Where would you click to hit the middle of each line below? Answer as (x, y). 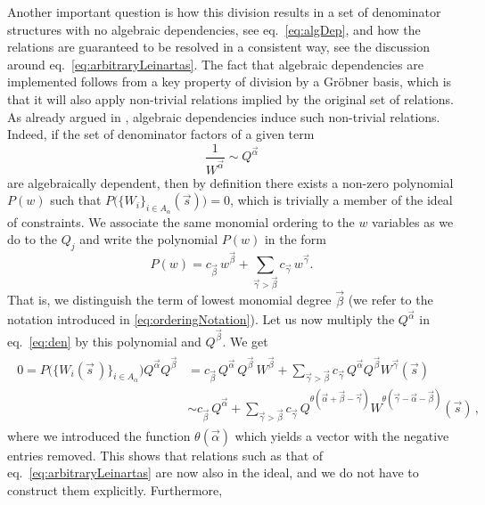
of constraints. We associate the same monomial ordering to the (181, 221)
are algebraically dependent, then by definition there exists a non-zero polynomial (230, 182)
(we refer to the (390, 300)
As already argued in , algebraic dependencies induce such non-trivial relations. (224, 116)
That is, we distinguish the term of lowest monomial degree (169, 300)
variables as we (413, 221)
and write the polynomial (149, 239)
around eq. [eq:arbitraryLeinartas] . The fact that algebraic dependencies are (215, 64)
